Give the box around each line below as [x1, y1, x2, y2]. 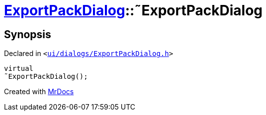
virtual [4, 64, 34, 73]
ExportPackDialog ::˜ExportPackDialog [4, 2, 263, 19]
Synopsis [4, 28, 51, 41]
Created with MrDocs [4, 87, 74, 96]
